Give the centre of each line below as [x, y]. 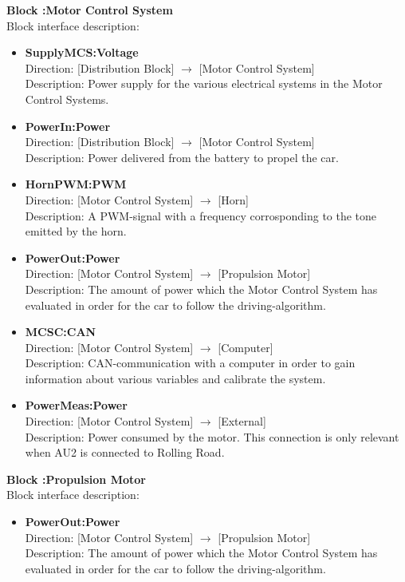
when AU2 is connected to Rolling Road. [125, 452]
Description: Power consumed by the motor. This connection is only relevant [212, 436]
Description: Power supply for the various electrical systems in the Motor [204, 83]
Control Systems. [67, 99]
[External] [242, 421]
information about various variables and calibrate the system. [175, 378]
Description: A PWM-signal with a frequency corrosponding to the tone [201, 215]
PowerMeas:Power [76, 405]
